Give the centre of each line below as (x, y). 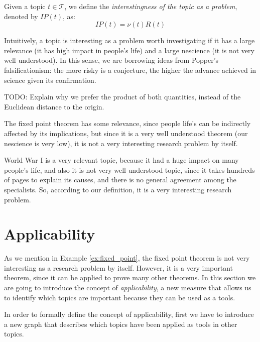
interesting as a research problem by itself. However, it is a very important (119, 267)
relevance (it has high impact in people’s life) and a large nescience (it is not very (129, 50)
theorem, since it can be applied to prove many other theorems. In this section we (130, 277)
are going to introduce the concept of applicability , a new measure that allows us (128, 287)
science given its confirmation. (50, 80)
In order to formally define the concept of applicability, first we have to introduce (129, 314)
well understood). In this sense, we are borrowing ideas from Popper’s (111, 60)
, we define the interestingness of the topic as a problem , (151, 6)
